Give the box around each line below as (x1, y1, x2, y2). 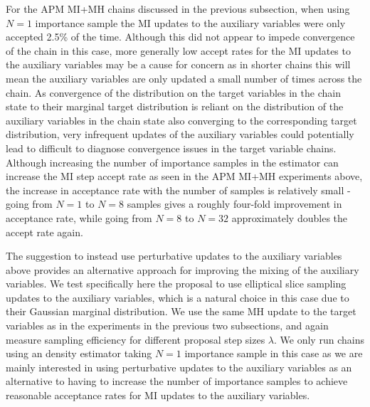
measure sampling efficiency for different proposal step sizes (6, 332, 265, 347)
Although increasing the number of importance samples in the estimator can (6, 154, 339, 169)
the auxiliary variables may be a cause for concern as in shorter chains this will (6, 57, 351, 72)
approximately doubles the (231, 210, 348, 225)
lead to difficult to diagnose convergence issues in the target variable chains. (6, 140, 337, 155)
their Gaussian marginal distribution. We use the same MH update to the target (6, 304, 356, 319)
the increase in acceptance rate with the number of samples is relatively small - (6, 182, 351, 197)
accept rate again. (6, 224, 83, 239)
